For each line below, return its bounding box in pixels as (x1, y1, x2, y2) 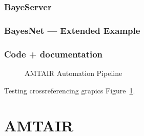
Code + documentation (4, 47, 103, 60)
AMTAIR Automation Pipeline (25, 67, 122, 78)
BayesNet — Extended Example (4, 24, 140, 36)
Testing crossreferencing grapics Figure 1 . (4, 85, 135, 95)
